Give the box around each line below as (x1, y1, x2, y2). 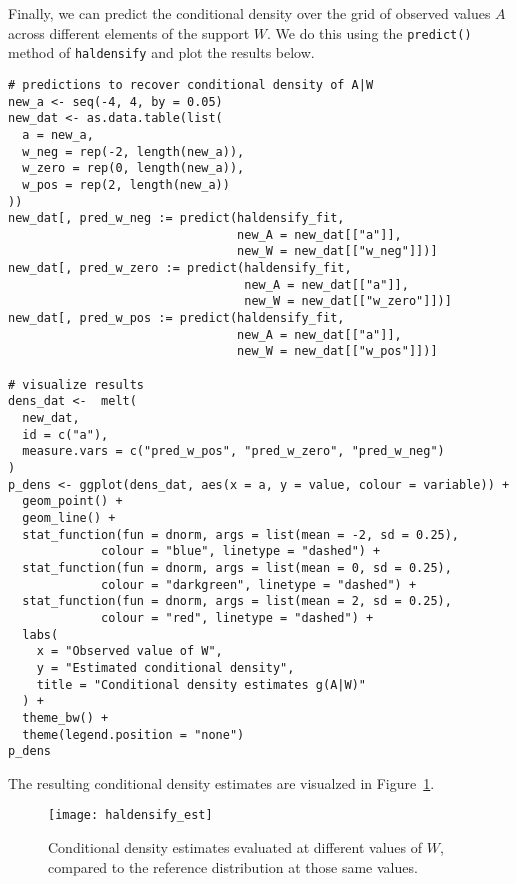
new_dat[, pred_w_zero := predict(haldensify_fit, (8, 261, 352, 276)
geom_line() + (22, 510, 116, 525)
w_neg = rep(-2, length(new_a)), (22, 144, 245, 159)
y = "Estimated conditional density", (36, 660, 295, 675)
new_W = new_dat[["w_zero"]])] (244, 294, 452, 309)
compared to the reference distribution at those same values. (48, 856, 418, 877)
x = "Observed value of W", (36, 644, 223, 659)
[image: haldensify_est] (48, 808, 213, 823)
